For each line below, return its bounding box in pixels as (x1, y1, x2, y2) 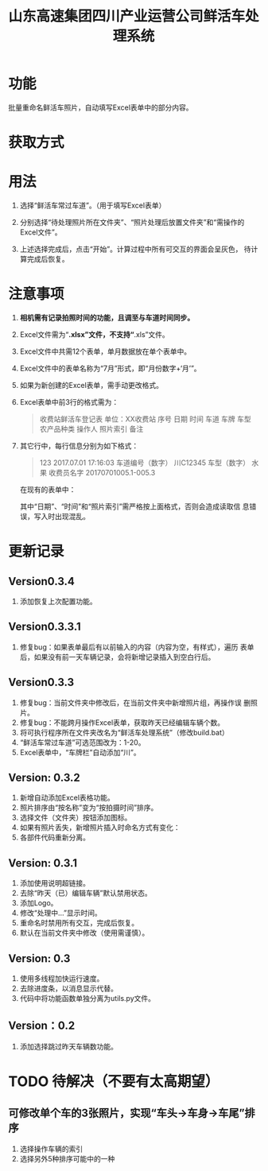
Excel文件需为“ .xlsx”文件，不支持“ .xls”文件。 (19, 330, 169, 339)
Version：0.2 (8, 1019, 76, 1033)
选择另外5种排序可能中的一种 (19, 1154, 115, 1163)
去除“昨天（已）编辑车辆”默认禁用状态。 (19, 888, 153, 898)
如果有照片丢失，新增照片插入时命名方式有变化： (19, 823, 181, 832)
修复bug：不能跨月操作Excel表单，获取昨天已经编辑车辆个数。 (19, 717, 225, 727)
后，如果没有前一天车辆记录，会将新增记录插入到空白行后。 (19, 652, 216, 661)
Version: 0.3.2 (8, 771, 81, 785)
